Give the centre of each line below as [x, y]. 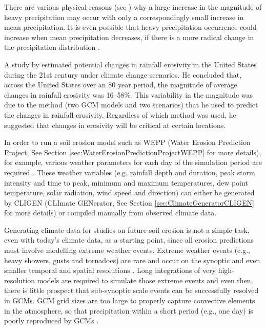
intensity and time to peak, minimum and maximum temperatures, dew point [126, 182]
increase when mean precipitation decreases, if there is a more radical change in [129, 37]
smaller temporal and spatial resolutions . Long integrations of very [110, 270]
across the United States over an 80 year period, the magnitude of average [121, 85]
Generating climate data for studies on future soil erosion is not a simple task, [127, 230]
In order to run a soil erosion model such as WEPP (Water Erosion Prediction [127, 142]
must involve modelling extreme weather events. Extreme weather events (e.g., [127, 250]
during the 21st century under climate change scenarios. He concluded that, [123, 74]
